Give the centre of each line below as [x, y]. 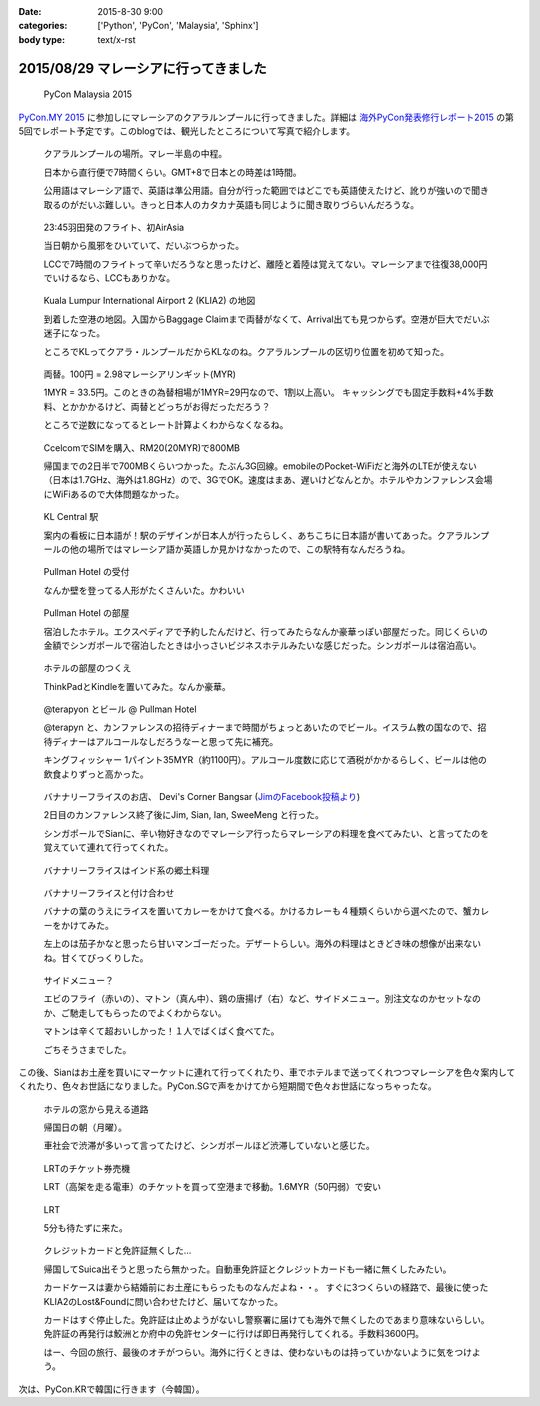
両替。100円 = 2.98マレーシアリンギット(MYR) [140, 374]
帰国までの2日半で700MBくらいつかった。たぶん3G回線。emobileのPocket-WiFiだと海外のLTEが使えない [260, 466]
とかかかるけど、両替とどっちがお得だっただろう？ [165, 406]
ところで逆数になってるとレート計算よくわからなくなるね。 [166, 425]
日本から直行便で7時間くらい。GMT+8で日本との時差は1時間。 [172, 172]
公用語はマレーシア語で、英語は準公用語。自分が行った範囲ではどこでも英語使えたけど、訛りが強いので [257, 191]
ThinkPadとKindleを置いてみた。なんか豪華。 [137, 686]
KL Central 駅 [71, 517]
